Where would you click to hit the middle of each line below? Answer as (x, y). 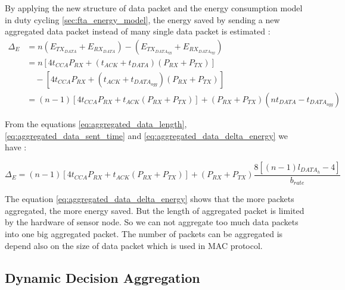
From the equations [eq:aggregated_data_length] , (96, 123)
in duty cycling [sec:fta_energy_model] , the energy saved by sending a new (142, 19)
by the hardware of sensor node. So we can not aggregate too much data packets (152, 222)
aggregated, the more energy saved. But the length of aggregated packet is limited (155, 210)
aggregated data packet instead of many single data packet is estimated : (138, 31)
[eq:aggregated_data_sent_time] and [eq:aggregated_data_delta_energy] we (147, 135)
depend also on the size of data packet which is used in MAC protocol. (134, 245)
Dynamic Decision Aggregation (102, 277)
